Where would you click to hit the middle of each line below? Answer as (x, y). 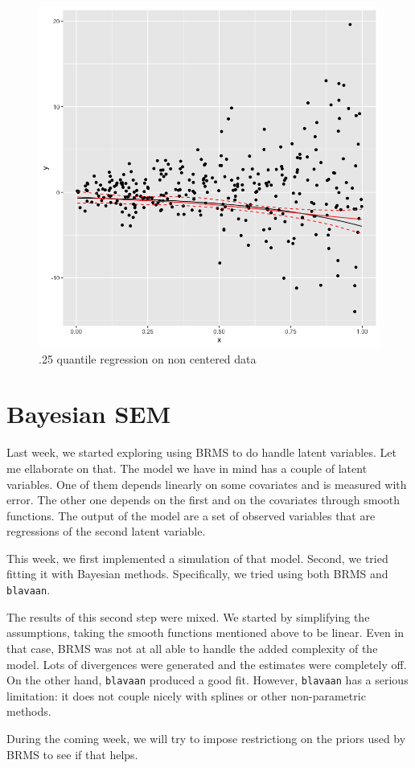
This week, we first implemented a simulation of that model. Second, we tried (197, 558)
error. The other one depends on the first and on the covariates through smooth (203, 500)
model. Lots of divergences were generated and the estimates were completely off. (207, 664)
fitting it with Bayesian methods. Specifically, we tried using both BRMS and (197, 574)
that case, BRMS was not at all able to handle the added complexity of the (192, 648)
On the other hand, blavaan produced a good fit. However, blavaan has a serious (207, 680)
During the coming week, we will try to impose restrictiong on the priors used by (206, 738)
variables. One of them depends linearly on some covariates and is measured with (207, 484)
